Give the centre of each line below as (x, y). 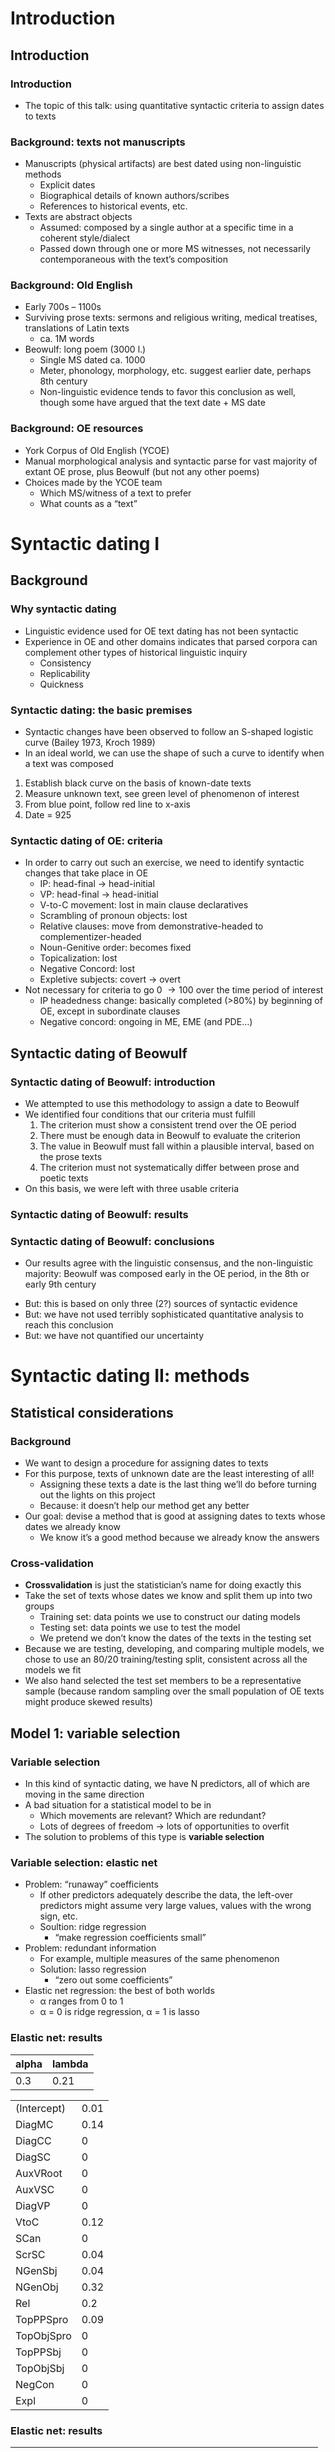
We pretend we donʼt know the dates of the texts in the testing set (175, 1638)
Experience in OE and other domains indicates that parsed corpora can (171, 641)
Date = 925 (48, 814)
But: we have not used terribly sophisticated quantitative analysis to (164, 1314)
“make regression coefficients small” (130, 1938)
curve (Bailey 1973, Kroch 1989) (90, 742)
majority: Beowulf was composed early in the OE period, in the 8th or (167, 1274)
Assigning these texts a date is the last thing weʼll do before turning (178, 1484)
